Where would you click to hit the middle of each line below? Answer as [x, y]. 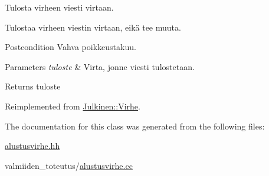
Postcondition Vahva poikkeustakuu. [70, 47]
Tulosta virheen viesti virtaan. [59, 7]
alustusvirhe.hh [32, 146]
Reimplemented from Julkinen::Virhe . [73, 106]
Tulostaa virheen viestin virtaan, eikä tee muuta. [93, 27]
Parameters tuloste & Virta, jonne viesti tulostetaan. [100, 66]
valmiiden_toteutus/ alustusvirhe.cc [69, 165]
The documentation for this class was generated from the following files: [135, 126]
